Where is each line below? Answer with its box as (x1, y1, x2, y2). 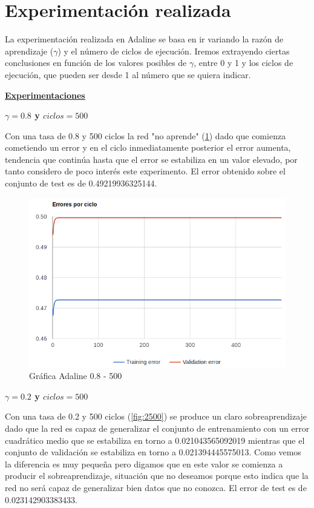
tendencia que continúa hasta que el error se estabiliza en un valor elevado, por (5, 153, 298, 165)
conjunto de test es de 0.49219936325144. (5, 177, 157, 190)
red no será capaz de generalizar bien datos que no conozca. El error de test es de (5, 481, 307, 494)
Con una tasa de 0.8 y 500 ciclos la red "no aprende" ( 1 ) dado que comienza (5, 129, 286, 142)
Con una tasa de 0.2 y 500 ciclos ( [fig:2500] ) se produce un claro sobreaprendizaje (5, 410, 307, 423)
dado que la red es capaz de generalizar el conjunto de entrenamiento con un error (5, 422, 310, 435)
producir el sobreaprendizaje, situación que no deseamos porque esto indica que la (5, 469, 309, 482)
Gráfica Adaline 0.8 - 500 (29, 369, 122, 382)
